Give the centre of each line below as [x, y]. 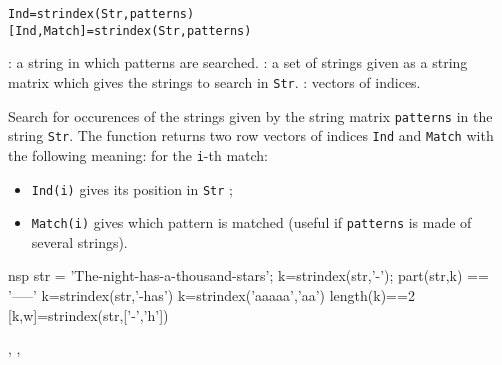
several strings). [79, 241]
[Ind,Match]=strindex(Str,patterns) [130, 30]
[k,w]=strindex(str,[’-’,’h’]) [88, 314]
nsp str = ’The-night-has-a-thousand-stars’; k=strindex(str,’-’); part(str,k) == [248, 275]
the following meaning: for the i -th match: [138, 154]
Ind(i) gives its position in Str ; [132, 188]
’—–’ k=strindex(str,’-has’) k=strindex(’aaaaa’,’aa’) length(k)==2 [211, 295]
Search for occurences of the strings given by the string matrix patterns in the [250, 115]
